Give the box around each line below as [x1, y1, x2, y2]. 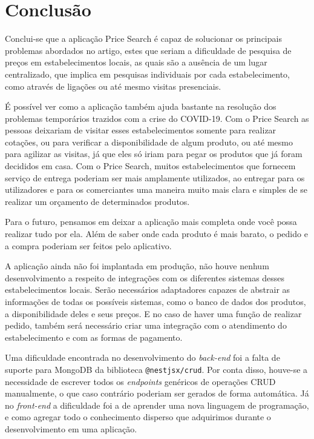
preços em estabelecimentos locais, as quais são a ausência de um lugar [5, 56, 267, 69]
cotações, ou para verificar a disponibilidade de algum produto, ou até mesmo [5, 135, 293, 148]
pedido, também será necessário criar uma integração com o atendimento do [5, 319, 287, 332]
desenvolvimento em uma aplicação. [5, 423, 137, 435]
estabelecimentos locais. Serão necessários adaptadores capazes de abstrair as [5, 283, 290, 296]
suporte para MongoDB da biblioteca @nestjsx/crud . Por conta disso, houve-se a [5, 363, 308, 375]
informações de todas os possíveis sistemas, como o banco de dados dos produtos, [5, 295, 306, 307]
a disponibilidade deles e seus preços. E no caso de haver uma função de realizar [5, 307, 302, 320]
